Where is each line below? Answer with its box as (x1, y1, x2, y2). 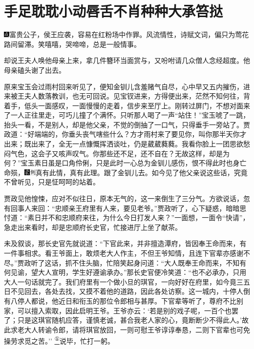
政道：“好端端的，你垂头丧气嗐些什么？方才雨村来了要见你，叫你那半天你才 (4, 129, 247, 139)
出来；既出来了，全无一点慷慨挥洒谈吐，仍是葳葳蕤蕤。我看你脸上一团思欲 (4, 139, 243, 149)
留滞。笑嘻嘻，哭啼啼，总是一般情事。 (17, 39, 141, 49)
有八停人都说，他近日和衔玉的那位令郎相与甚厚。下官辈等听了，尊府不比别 (4, 295, 243, 306)
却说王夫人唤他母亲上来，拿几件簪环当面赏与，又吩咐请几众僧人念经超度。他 (4, 55, 250, 65)
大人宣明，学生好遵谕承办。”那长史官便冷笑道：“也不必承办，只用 (38, 267, 247, 277)
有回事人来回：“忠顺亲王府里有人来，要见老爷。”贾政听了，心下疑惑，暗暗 (4, 203, 240, 213)
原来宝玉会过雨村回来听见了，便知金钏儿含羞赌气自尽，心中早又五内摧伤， (4, 81, 243, 91)
